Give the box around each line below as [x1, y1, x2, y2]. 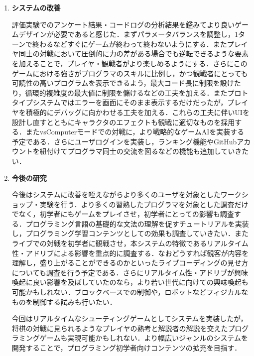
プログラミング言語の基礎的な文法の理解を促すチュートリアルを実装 [25, 218, 249, 229]
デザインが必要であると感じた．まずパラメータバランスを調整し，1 [18, 29, 238, 39]
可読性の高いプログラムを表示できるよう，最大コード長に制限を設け [11, 78, 234, 88]
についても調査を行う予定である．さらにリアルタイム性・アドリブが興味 [11, 267, 249, 277]
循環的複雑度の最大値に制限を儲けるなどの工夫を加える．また [25, 87, 228, 98]
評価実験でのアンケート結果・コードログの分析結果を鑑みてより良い [11, 19, 235, 29]
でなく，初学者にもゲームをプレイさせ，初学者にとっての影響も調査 [11, 209, 234, 219]
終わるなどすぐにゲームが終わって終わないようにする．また [32, 38, 227, 49]
